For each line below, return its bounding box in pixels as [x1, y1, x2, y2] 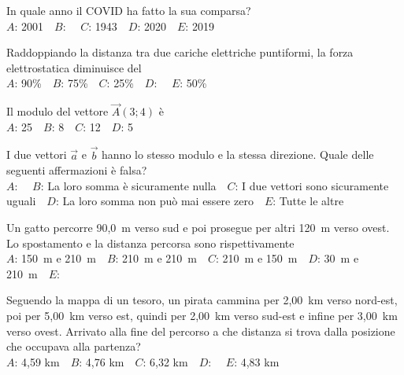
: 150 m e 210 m [14, 250, 96, 267]
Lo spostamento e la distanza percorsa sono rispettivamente [6, 234, 295, 251]
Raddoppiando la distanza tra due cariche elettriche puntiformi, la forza [6, 44, 354, 61]
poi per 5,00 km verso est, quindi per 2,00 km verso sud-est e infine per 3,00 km [6, 307, 398, 323]
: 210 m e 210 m [115, 250, 197, 267]
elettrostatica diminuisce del [6, 59, 142, 75]
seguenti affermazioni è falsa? [6, 162, 147, 178]
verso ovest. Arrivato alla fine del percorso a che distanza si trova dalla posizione [6, 322, 395, 339]
